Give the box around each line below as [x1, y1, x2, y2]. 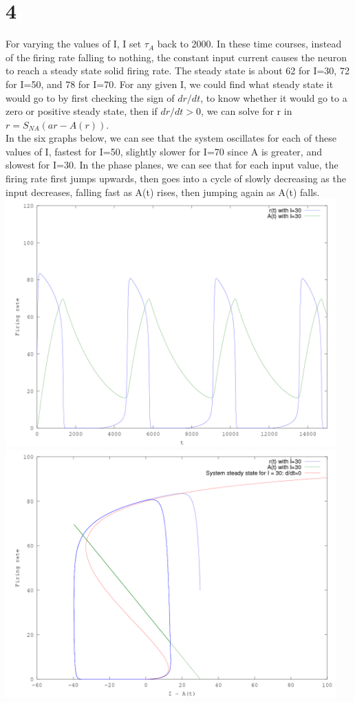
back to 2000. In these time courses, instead [157, 36, 342, 51]
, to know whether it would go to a [200, 90, 347, 105]
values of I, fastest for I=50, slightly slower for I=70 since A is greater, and [6, 144, 322, 158]
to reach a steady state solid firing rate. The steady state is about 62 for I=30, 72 [6, 63, 349, 78]
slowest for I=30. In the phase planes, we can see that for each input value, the [6, 158, 338, 172]
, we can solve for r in [201, 104, 292, 118]
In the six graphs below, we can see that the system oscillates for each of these [6, 131, 336, 145]
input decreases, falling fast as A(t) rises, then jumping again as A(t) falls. [6, 184, 320, 199]
